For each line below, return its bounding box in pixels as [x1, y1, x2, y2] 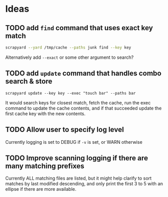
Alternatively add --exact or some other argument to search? [5, 54, 134, 60]
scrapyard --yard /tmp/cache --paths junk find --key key [5, 45, 131, 50]
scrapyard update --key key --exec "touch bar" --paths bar [5, 91, 136, 96]
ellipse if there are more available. [5, 186, 77, 192]
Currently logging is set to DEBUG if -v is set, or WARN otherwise [5, 139, 143, 145]
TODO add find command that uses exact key [5, 24, 153, 32]
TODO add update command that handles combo [5, 69, 162, 78]
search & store [5, 77, 53, 86]
